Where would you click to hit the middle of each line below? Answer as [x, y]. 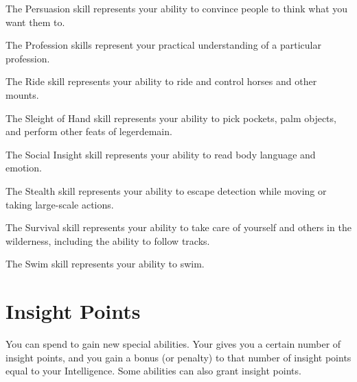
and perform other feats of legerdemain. [89, 131]
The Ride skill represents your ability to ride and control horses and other [161, 81]
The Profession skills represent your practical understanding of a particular [163, 45]
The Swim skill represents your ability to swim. [105, 264]
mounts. [22, 94]
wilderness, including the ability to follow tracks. [108, 240]
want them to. [35, 22]
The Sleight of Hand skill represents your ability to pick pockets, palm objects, [171, 118]
